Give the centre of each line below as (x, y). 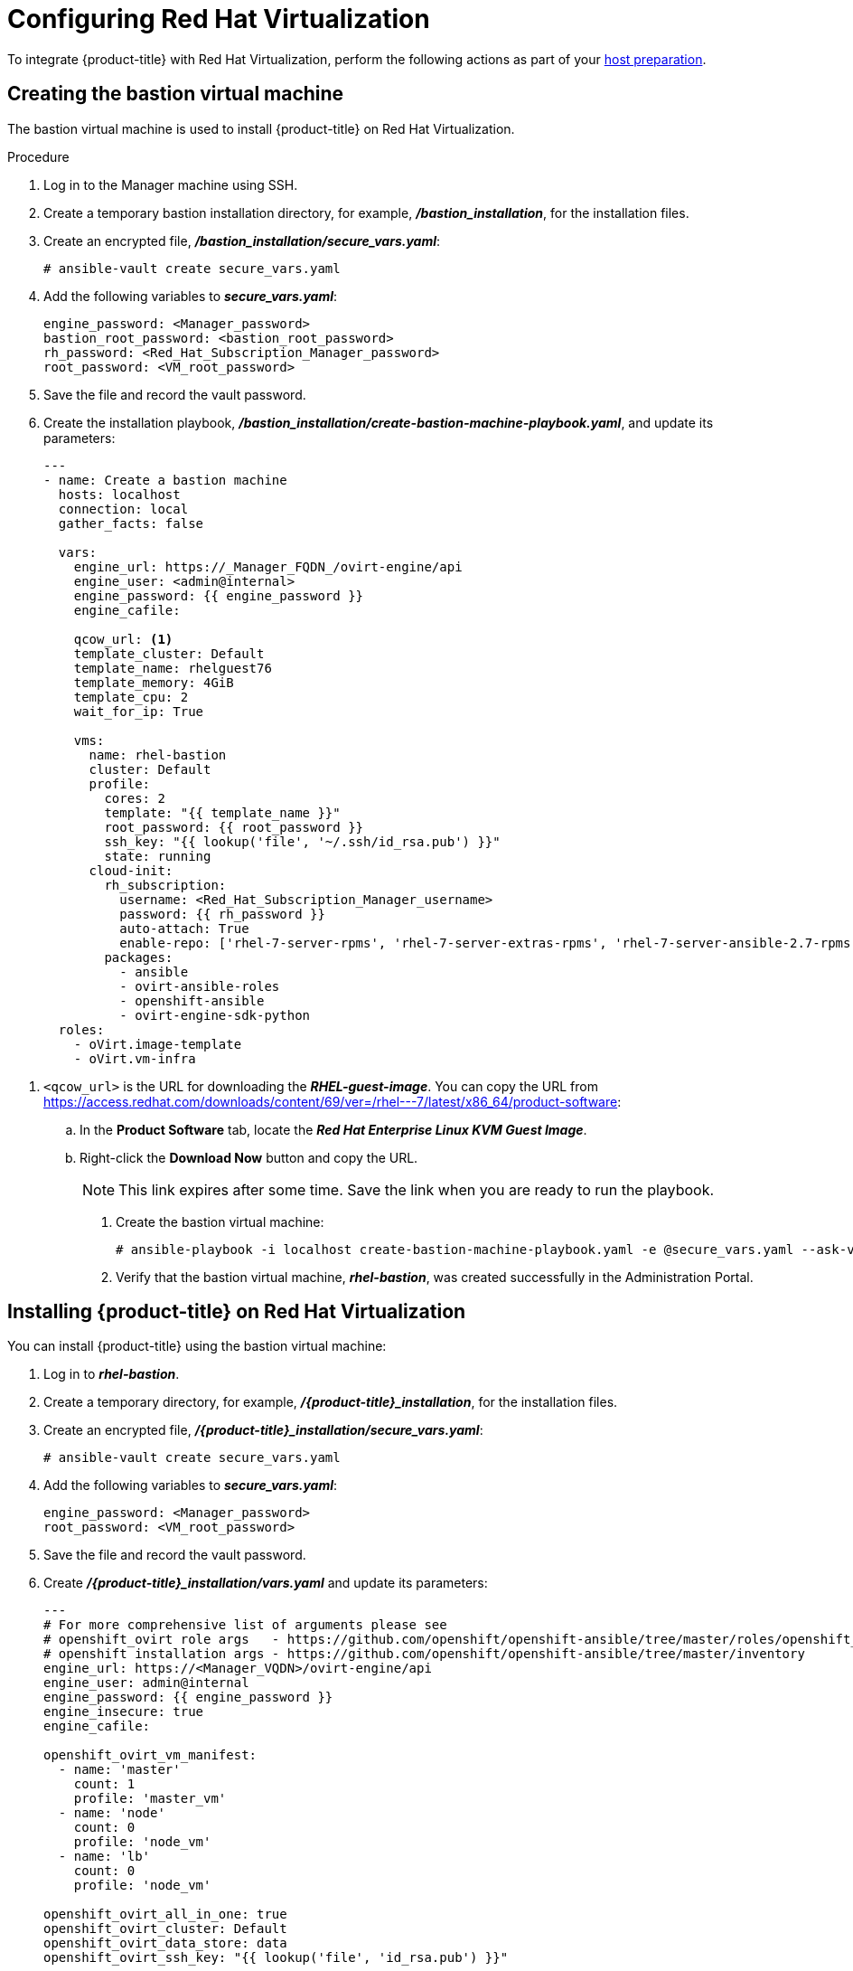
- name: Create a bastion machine (165, 480)
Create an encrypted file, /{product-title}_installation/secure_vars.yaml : (263, 1430)
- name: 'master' (119, 1770)
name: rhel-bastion (158, 754)
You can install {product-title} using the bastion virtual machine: (197, 1346)
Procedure (38, 156)
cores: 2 (135, 798)
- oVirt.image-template (158, 1044)
